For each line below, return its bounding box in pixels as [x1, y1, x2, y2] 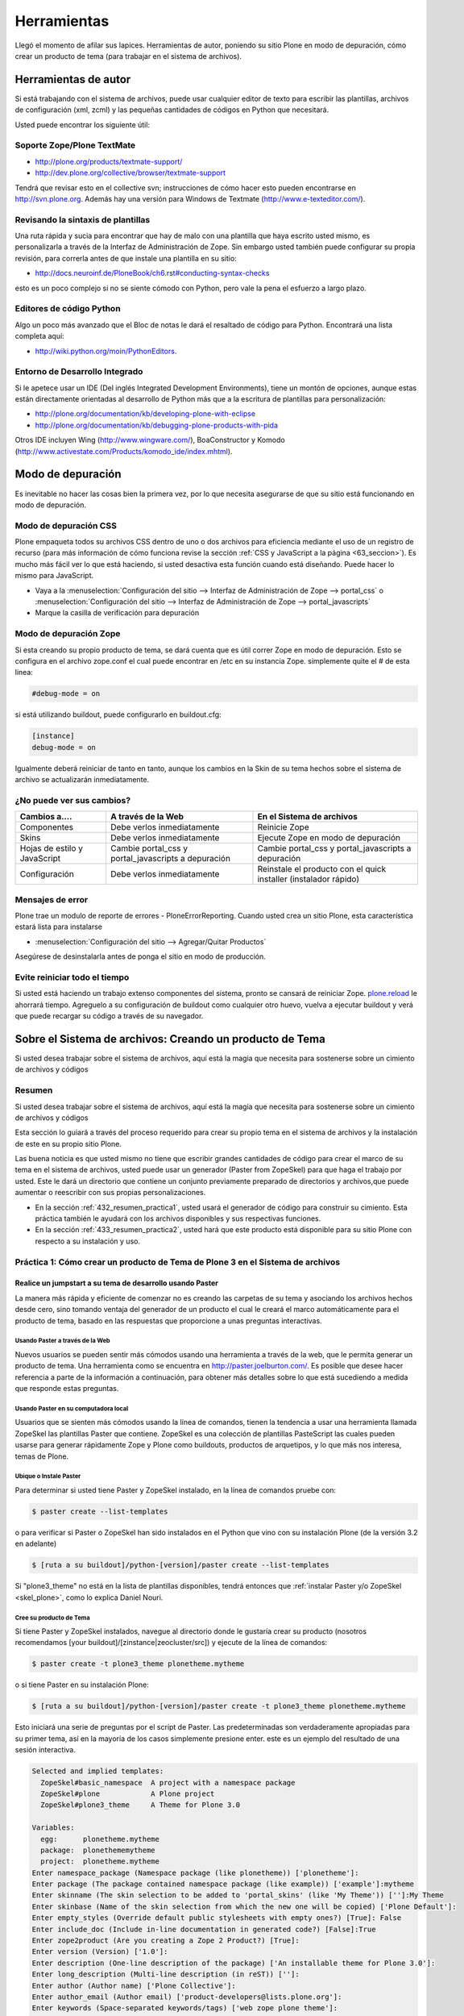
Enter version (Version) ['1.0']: [31, 1947, 168, 1956]
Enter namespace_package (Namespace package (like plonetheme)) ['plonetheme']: [31, 1868, 359, 1877]
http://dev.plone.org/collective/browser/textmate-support [35, 168, 226, 177]
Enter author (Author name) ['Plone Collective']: [31, 1981, 237, 1990]
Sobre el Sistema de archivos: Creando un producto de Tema [14, 1032, 325, 1046]
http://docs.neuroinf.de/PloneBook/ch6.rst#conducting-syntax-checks [35, 269, 270, 278]
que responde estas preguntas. [14, 1384, 119, 1393]
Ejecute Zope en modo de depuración [257, 832, 400, 843]
